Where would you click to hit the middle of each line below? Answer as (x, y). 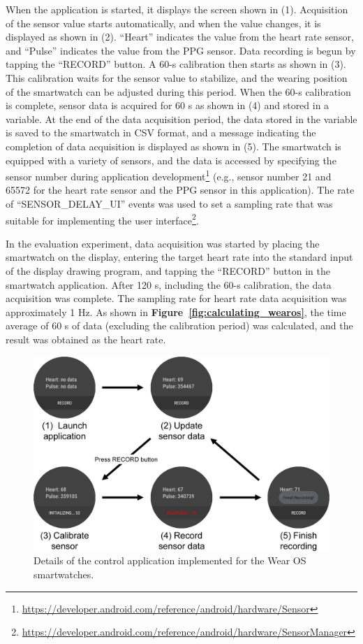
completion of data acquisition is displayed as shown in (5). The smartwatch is (173, 146)
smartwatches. (64, 574)
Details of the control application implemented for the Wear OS (170, 560)
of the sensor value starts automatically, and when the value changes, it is (163, 23)
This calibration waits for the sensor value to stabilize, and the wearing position (177, 77)
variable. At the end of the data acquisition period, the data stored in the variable (181, 119)
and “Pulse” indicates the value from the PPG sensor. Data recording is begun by (181, 50)
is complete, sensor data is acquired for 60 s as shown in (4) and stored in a (168, 105)
